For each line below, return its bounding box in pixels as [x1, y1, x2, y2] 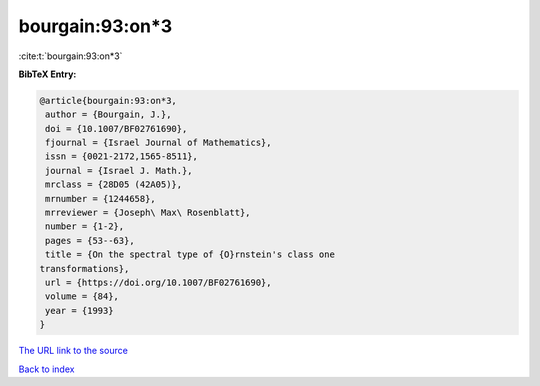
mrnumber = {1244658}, [45, 193, 157, 204]
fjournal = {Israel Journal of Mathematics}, [45, 137, 272, 149]
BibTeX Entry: [18, 68, 77, 80]
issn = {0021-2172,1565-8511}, [45, 151, 199, 162]
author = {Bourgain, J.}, [45, 109, 172, 120]
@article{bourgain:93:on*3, [39, 95, 177, 106]
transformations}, [39, 263, 130, 274]
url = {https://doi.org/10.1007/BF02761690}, [45, 277, 272, 288]
